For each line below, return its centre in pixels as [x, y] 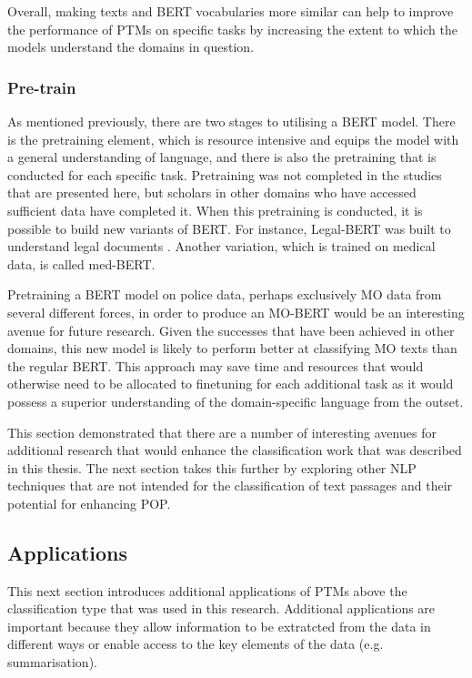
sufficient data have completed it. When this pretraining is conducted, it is [215, 210]
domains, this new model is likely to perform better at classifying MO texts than [232, 348]
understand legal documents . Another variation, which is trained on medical [221, 246]
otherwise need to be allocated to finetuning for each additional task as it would [231, 384]
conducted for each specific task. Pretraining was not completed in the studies [225, 174]
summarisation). [52, 662]
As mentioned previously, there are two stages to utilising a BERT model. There [231, 121]
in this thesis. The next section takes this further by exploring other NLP [212, 467]
